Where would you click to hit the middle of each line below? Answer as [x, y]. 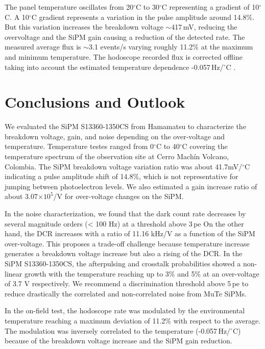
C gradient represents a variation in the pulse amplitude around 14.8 [139, 17]
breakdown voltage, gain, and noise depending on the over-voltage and [115, 136]
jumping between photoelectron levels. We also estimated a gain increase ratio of [131, 186]
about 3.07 [21, 196]
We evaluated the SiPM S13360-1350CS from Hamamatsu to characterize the [125, 126]
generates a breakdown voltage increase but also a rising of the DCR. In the [124, 253]
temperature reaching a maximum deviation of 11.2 [85, 320]
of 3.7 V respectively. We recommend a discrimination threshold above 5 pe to [127, 283]
